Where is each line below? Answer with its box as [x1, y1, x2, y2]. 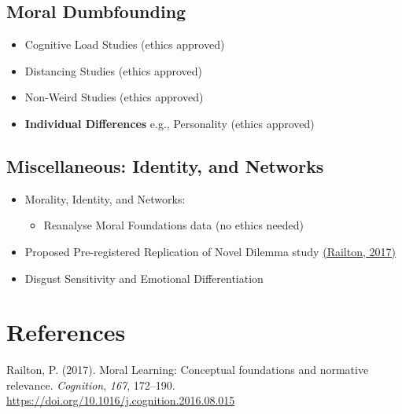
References [6, 316, 126, 348]
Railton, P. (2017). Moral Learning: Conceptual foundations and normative [6, 361, 369, 378]
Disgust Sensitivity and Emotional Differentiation [24, 269, 264, 286]
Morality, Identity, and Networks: [24, 190, 186, 207]
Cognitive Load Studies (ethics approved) [24, 36, 225, 53]
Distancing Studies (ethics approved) [24, 62, 203, 79]
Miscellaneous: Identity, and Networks [6, 153, 324, 178]
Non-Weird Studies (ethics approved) [24, 89, 204, 105]
